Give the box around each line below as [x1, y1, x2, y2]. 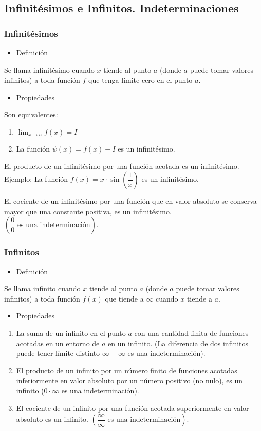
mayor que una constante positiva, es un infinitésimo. [4, 205, 172, 216]
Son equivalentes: [4, 109, 58, 120]
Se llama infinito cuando [4, 283, 81, 294]
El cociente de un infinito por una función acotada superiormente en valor [16, 402, 249, 413]
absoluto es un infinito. [16, 414, 88, 424]
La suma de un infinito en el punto [16, 327, 126, 338]
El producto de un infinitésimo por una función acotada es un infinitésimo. [4, 160, 239, 171]
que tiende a [105, 293, 144, 304]
